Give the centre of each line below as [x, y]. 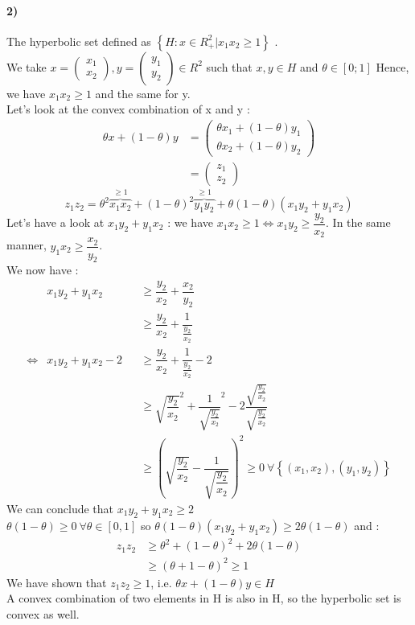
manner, [27, 245]
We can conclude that [60, 509]
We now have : [43, 270]
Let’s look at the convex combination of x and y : [128, 109]
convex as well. [43, 614]
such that [229, 66]
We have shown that [57, 582]
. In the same [358, 222]
